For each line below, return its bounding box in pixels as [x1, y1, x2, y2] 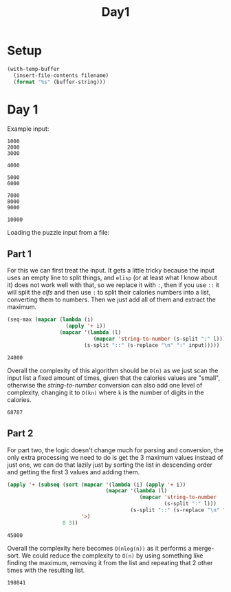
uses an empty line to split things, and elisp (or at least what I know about [7, 273, 218, 282]
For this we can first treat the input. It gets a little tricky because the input [7, 266, 215, 275]
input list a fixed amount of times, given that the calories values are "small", [7, 373, 221, 382]
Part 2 [7, 427, 34, 439]
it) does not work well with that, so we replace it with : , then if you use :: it [7, 281, 220, 289]
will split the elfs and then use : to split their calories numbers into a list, [7, 288, 211, 297]
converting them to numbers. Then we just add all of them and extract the [7, 295, 217, 304]
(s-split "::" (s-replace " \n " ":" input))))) [83, 341, 220, 348]
